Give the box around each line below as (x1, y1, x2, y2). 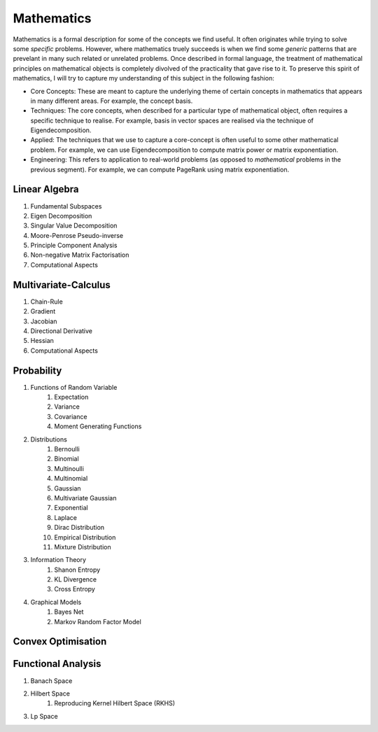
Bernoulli (54, 444, 80, 453)
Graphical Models (30, 598, 82, 606)
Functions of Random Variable (30, 383, 118, 391)
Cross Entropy (54, 585, 96, 593)
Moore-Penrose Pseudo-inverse (30, 231, 124, 239)
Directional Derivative (30, 326, 92, 335)
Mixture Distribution (54, 542, 111, 551)
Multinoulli (54, 464, 84, 472)
